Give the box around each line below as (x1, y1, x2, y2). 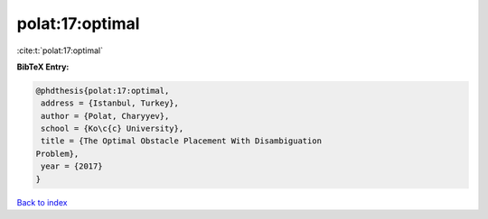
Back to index (16, 196, 68, 207)
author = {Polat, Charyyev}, (41, 111, 170, 121)
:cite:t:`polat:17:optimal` (16, 45, 104, 56)
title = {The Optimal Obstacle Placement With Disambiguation (41, 136, 323, 146)
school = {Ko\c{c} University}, (41, 123, 184, 134)
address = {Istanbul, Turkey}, (41, 98, 180, 108)
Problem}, (35, 149, 80, 159)
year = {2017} (41, 161, 103, 171)
